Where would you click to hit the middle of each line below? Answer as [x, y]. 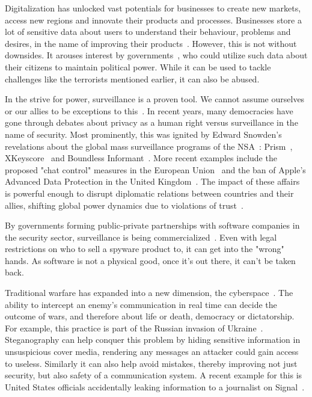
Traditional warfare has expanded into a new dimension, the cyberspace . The [149, 293]
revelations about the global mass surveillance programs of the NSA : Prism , [149, 146]
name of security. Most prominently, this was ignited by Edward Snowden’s [143, 134]
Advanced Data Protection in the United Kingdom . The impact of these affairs [152, 181]
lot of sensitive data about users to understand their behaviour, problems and [148, 32]
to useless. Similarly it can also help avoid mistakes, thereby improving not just [151, 363]
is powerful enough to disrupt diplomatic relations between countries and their [149, 193]
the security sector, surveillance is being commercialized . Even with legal [141, 237]
